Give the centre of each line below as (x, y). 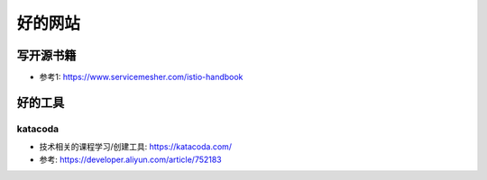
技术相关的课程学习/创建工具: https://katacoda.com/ (136, 147)
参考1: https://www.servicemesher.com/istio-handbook (141, 77)
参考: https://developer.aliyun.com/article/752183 (131, 159)
